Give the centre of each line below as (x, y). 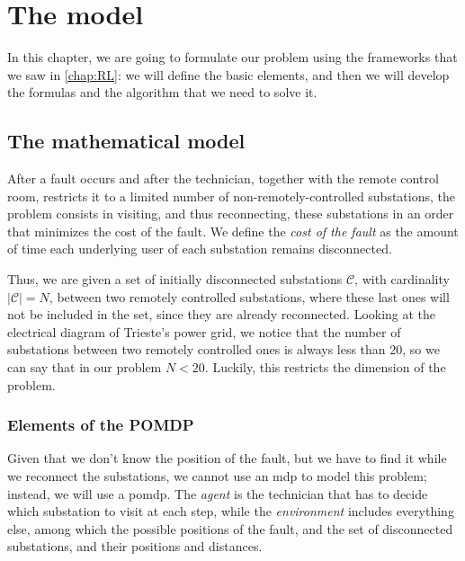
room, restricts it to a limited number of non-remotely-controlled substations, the (232, 196)
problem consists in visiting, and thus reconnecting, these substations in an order (231, 214)
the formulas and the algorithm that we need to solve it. (162, 92)
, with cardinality (402, 279)
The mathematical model (126, 141)
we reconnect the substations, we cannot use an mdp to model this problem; (217, 476)
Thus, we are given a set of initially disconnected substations (175, 279)
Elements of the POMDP (101, 425)
